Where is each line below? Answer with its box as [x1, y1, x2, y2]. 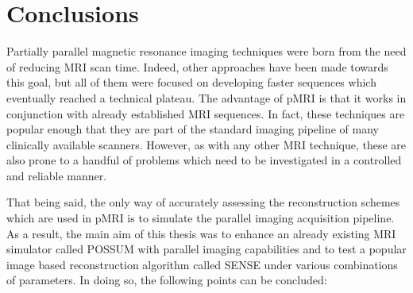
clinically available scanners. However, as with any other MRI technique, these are [6, 136, 407, 152]
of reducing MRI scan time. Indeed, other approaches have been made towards [6, 58, 388, 75]
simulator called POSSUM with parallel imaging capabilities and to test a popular [6, 241, 407, 257]
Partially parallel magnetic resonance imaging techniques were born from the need [6, 43, 407, 60]
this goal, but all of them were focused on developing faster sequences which [6, 74, 376, 91]
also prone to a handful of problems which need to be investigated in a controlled [6, 152, 402, 168]
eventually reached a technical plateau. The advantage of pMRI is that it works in [6, 89, 407, 106]
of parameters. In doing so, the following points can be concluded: [6, 272, 327, 288]
